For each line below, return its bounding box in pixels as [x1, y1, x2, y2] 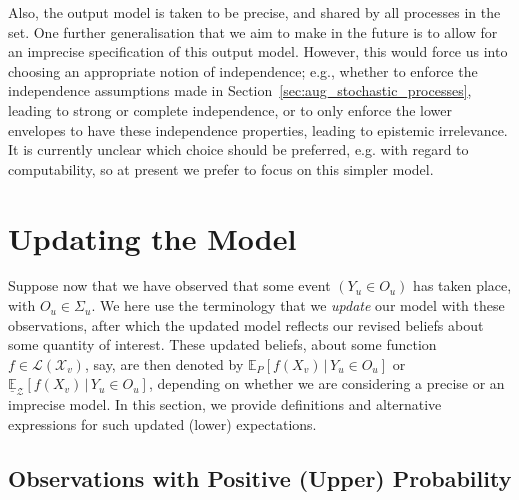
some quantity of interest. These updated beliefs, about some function [8, 334, 437, 355]
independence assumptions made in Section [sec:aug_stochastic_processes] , [8, 80, 472, 101]
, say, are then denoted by [84, 353, 244, 374]
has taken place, [413, 275, 512, 296]
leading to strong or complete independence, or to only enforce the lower [8, 99, 452, 120]
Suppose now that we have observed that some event [8, 275, 331, 296]
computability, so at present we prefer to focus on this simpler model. [8, 158, 434, 179]
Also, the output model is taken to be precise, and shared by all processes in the [8, 2, 501, 22]
